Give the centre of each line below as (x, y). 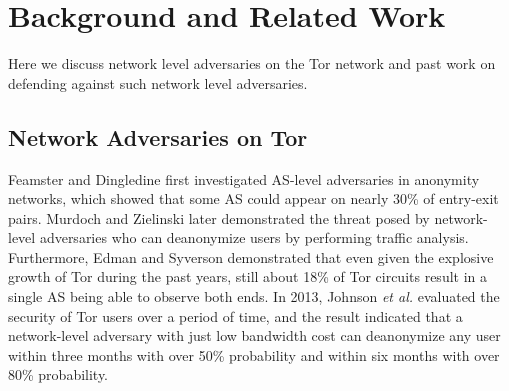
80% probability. (58, 374)
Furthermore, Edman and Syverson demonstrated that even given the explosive (251, 256)
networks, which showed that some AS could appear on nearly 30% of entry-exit (253, 198)
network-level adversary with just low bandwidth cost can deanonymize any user (254, 335)
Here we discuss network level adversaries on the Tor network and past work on (252, 63)
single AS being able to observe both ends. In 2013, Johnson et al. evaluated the (254, 296)
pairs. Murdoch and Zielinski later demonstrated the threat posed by (219, 217)
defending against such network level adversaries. (158, 82)
